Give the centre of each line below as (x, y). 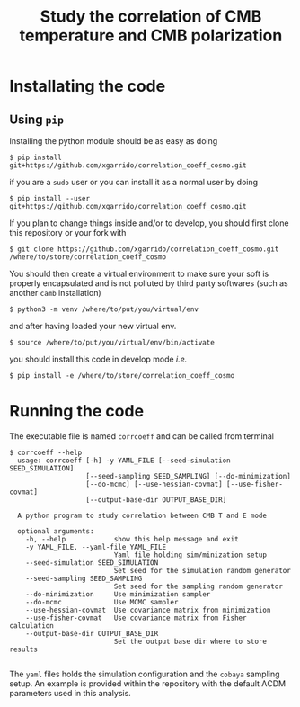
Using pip (37, 119)
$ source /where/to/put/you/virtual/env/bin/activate (112, 343)
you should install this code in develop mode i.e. (98, 359)
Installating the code (88, 86)
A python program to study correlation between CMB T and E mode (142, 515)
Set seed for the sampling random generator (198, 586)
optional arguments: (56, 531)
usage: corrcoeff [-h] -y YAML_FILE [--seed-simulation (124, 461)
